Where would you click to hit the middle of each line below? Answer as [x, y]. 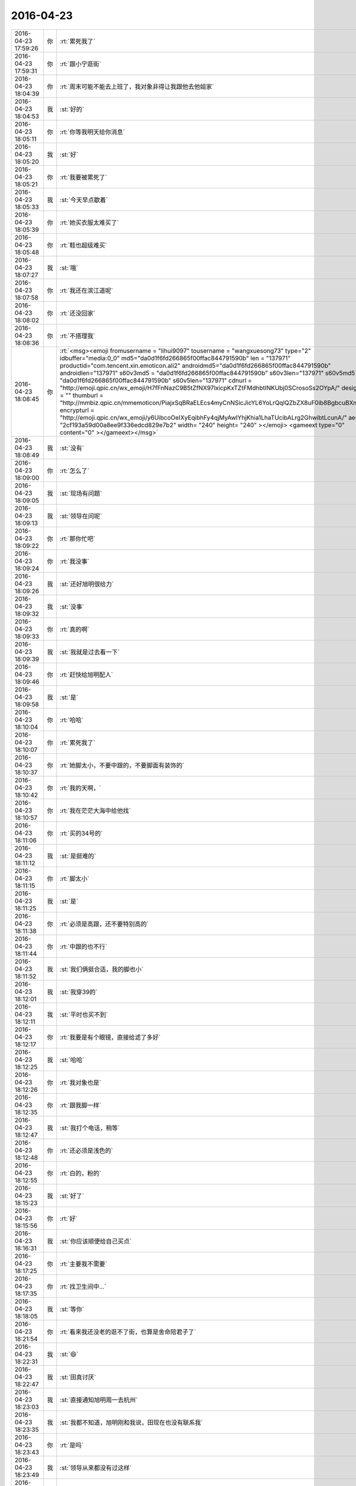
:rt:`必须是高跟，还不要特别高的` [104, 924]
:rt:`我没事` [74, 561]
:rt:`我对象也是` [80, 1082]
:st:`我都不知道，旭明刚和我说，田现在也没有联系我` [131, 1422]
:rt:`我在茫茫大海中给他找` [95, 810]
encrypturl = [77, 410]
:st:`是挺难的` [78, 856]
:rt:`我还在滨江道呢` [86, 290]
